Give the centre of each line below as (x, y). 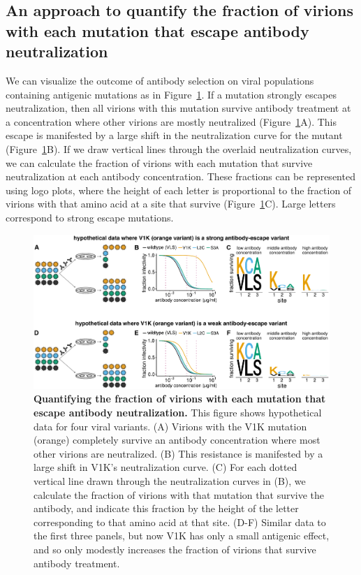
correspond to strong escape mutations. (90, 217)
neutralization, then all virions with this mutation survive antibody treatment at (178, 108)
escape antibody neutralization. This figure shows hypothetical (178, 413)
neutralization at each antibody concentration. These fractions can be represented (180, 176)
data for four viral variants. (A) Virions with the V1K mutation (170, 426)
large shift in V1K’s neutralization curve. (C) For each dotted (165, 467)
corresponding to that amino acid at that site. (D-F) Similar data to (180, 522)
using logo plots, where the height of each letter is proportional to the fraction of (179, 190)
